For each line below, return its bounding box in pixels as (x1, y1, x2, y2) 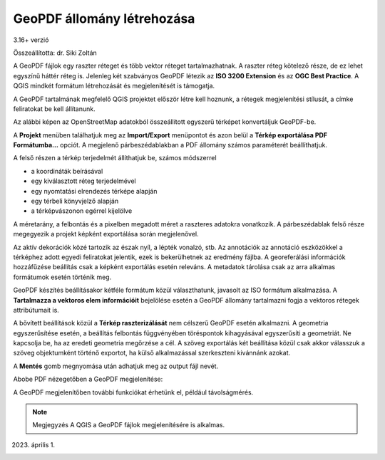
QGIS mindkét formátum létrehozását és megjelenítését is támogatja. (13, 82, 215, 90)
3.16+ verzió (13, 36, 49, 44)
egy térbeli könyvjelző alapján (31, 197, 119, 206)
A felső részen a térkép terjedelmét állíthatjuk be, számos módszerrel (13, 154, 217, 162)
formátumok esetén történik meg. (13, 273, 112, 281)
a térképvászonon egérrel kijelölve (31, 207, 133, 215)
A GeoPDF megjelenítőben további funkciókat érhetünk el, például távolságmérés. (13, 388, 254, 397)
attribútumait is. (13, 305, 60, 314)
